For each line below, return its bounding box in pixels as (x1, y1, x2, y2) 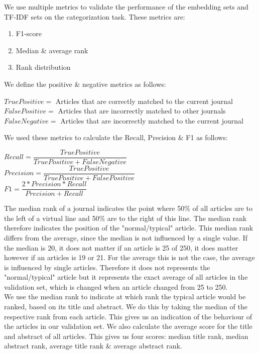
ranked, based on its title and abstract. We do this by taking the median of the (4, 301, 247, 312)
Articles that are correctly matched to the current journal (55, 95, 233, 106)
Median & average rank (16, 45, 88, 55)
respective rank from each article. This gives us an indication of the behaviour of (4, 311, 252, 321)
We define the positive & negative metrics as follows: (4, 78, 166, 89)
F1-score (16, 28, 42, 39)
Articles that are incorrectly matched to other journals (58, 105, 226, 116)
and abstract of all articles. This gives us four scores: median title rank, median (4, 330, 248, 341)
